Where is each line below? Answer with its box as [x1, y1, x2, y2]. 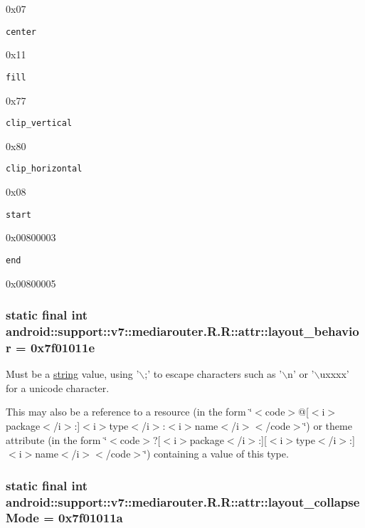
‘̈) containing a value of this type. [144, 446, 289, 461]
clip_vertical [6, 118, 73, 129]
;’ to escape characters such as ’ [144, 366, 282, 381]
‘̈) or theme [303, 418, 352, 433]
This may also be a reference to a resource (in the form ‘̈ [6, 404, 253, 419]
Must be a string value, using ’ [6, 366, 139, 381]
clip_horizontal [6, 164, 83, 174]
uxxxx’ [319, 366, 349, 381]
